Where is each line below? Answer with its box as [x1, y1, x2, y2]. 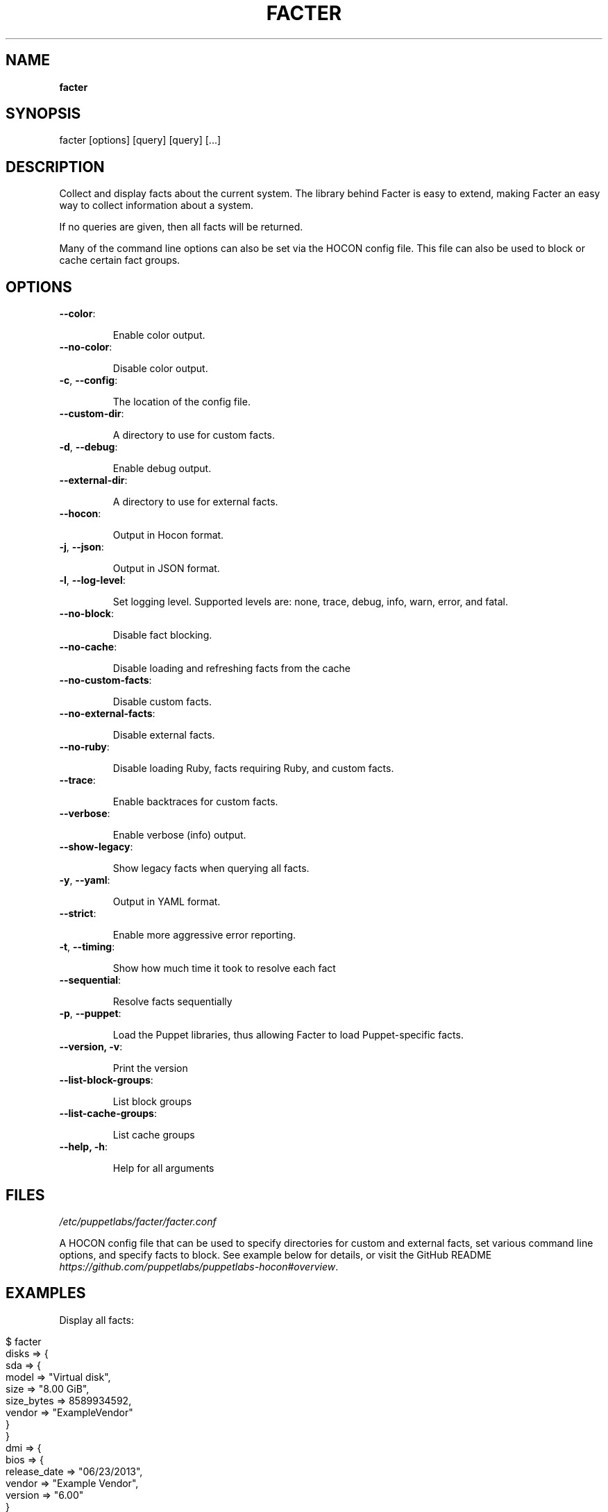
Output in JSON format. [112, 562, 220, 575]
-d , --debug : [59, 441, 118, 453]
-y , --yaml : [59, 874, 110, 887]
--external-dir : [59, 474, 128, 487]
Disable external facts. [112, 729, 215, 741]
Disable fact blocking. [112, 629, 212, 641]
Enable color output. [112, 329, 205, 342]
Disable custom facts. [112, 696, 212, 708]
